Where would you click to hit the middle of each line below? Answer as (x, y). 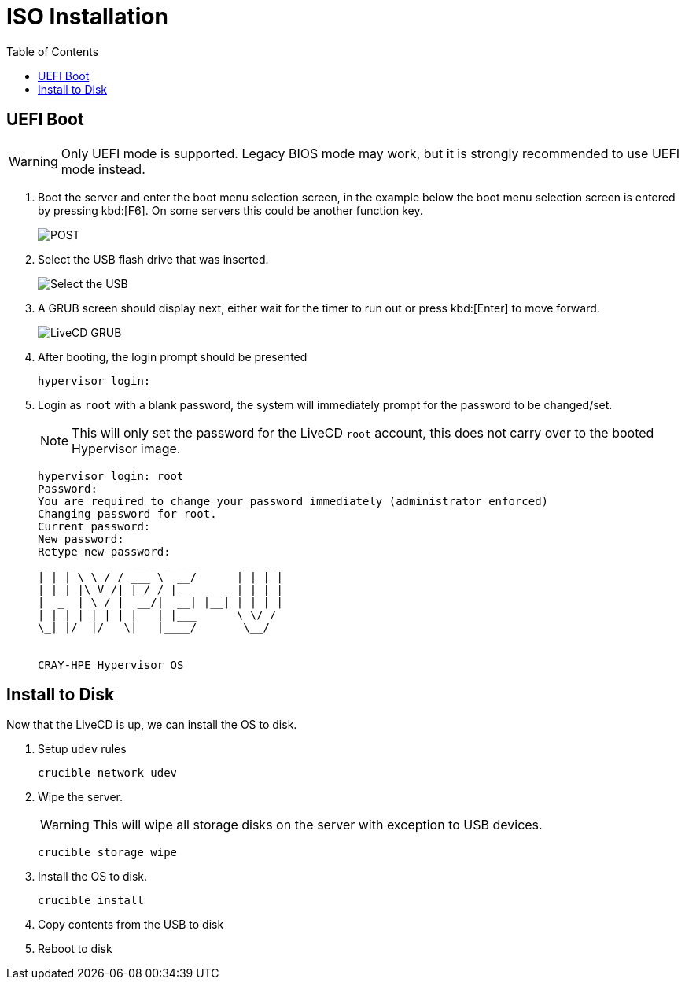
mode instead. (103, 169)
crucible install (91, 901)
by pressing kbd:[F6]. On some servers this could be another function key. (230, 210)
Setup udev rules (82, 749)
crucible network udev (108, 773)
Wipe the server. (81, 797)
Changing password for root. (127, 513)
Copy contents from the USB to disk (131, 925)
